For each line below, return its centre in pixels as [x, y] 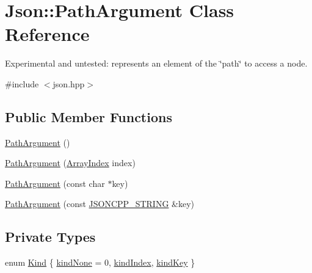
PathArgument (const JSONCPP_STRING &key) [100, 204]
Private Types [50, 237]
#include [22, 83]
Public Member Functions [89, 116]
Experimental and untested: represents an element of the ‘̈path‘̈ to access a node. [156, 63]
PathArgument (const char [55, 183]
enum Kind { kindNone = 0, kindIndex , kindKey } [100, 262]
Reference [47, 34]
